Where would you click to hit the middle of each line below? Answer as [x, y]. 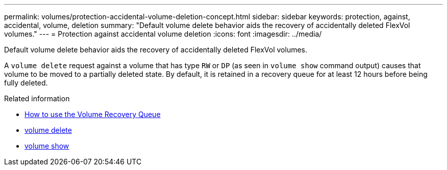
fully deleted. [26, 83]
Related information [37, 98]
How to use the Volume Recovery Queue [93, 114]
